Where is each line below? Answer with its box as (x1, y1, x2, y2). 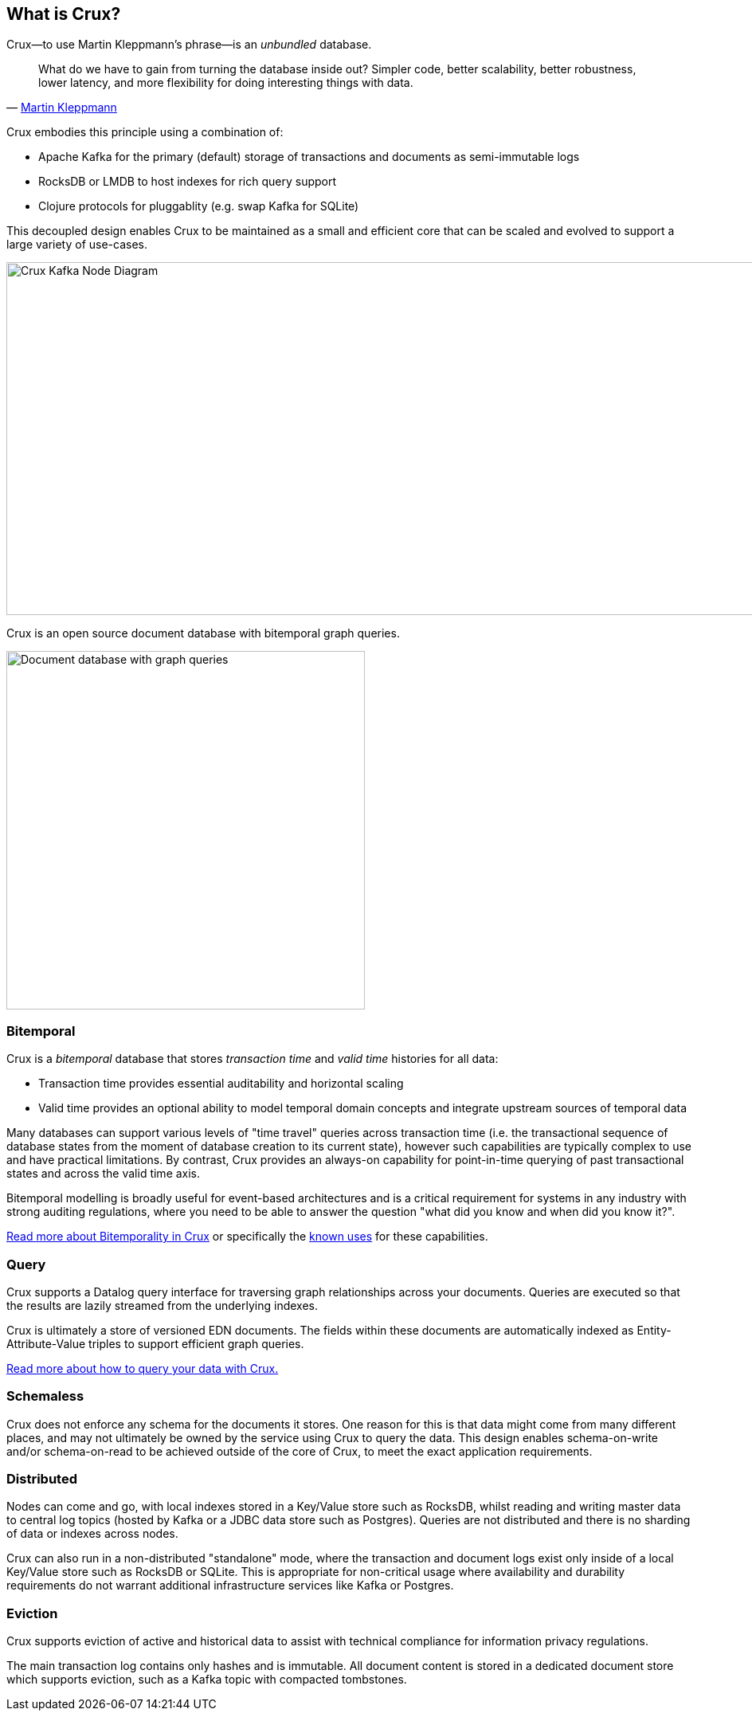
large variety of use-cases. (6, 237, 148, 252)
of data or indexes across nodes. (6, 1527, 178, 1541)
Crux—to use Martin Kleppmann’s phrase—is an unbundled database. (6, 37, 372, 52)
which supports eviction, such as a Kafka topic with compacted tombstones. (6, 1672, 407, 1687)
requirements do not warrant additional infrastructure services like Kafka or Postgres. (6, 1578, 454, 1593)
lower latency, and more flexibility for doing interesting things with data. (38, 76, 413, 90)
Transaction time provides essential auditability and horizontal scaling (38, 1076, 404, 1091)
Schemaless (6, 1388, 84, 1405)
